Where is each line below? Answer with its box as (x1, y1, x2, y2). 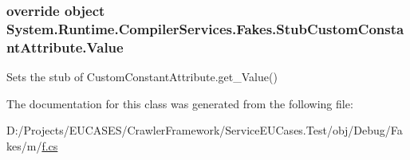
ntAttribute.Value (6, 37, 124, 57)
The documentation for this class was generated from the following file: (6, 95, 353, 111)
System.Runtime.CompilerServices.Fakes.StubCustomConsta (6, 18, 404, 38)
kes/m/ (6, 137, 42, 154)
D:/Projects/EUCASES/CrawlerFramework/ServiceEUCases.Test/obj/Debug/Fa (6, 122, 403, 139)
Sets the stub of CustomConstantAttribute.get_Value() (6, 68, 278, 85)
